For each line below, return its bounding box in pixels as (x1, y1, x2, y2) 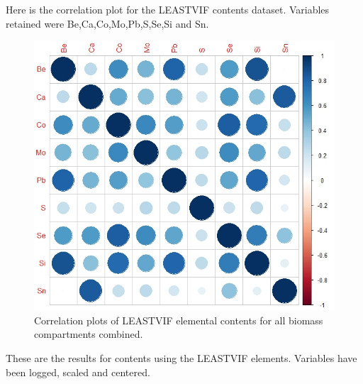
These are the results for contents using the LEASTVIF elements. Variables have (6, 350, 357, 365)
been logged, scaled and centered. (6, 364, 150, 379)
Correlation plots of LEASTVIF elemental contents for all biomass (34, 312, 323, 327)
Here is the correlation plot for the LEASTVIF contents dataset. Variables (6, 2, 330, 16)
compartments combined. (34, 327, 143, 341)
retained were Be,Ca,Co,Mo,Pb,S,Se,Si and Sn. (6, 16, 209, 31)
